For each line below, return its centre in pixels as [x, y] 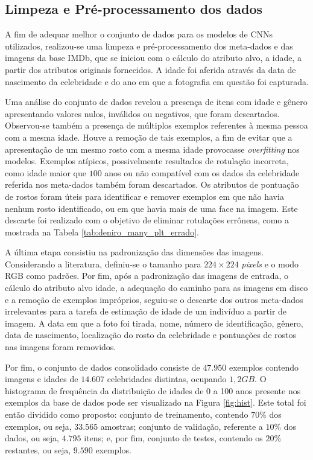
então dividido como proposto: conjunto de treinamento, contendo [127, 414]
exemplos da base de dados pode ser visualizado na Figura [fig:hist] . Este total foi [156, 402]
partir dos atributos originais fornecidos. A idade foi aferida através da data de [150, 69]
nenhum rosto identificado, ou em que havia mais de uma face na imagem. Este [151, 208]
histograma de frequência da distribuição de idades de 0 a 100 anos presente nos [153, 390]
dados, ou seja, [32, 438]
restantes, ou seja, [38, 449]
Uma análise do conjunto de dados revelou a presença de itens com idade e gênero [156, 102]
